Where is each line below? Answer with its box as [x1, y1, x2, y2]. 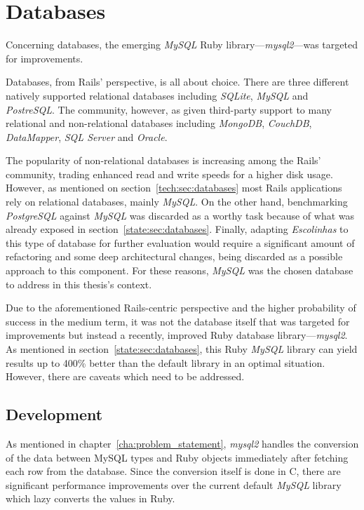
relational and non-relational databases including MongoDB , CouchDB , [6, 116, 312, 130]
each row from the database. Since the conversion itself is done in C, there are [6, 464, 341, 478]
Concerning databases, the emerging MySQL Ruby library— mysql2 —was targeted [6, 37, 358, 52]
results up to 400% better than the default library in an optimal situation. [6, 355, 325, 370]
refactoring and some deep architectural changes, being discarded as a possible [6, 249, 343, 264]
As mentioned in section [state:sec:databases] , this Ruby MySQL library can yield [6, 342, 358, 356]
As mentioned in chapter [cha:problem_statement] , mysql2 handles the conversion [6, 436, 359, 450]
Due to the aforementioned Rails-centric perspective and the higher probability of [6, 300, 356, 315]
